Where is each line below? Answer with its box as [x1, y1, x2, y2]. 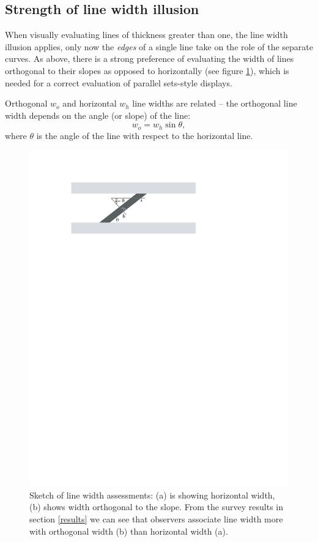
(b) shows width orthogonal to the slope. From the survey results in [29, 500, 283, 513]
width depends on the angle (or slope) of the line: [5, 108, 191, 121]
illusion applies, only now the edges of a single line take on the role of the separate [5, 40, 313, 53]
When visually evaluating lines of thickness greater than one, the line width [5, 28, 288, 41]
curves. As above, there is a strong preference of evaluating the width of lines [5, 52, 294, 65]
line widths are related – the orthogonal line [132, 97, 297, 110]
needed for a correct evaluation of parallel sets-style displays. [5, 76, 232, 89]
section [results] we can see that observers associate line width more [29, 513, 283, 525]
